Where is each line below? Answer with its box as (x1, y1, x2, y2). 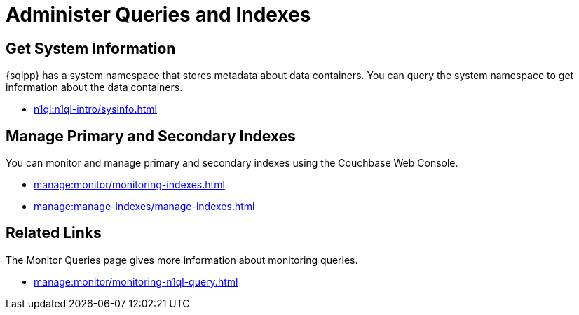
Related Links (6, 224, 102, 242)
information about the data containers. (6, 81, 183, 94)
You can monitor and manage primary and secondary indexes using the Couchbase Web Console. (6, 157, 458, 169)
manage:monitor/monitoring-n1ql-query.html (34, 275, 238, 288)
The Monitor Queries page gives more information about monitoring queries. (6, 253, 358, 266)
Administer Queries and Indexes (6, 3, 311, 27)
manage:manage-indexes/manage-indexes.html (34, 200, 255, 213)
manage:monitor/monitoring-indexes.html (34, 178, 225, 191)
